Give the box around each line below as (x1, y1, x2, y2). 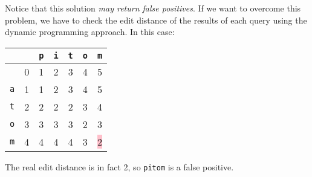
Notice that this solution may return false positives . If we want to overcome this (5, 2, 301, 14)
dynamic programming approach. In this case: (5, 25, 175, 38)
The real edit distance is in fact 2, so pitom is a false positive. (5, 160, 234, 173)
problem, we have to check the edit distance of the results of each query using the (5, 13, 307, 26)
